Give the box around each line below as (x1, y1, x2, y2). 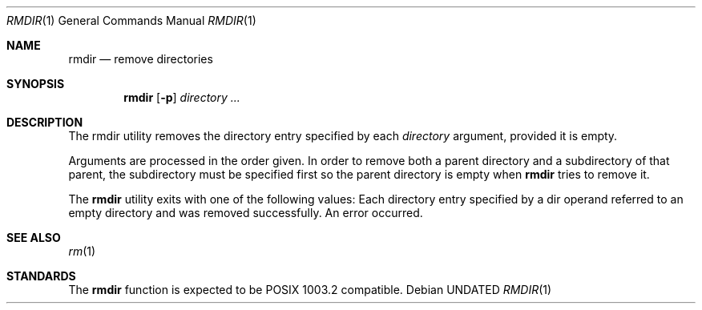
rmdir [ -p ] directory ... (123, 91, 240, 104)
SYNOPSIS (6, 77, 65, 91)
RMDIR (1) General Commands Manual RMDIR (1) (6, 14, 256, 27)
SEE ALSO (6, 231, 61, 244)
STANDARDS (6, 269, 76, 283)
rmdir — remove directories (68, 52, 213, 66)
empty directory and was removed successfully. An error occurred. (68, 206, 423, 219)
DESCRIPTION (6, 115, 83, 129)
